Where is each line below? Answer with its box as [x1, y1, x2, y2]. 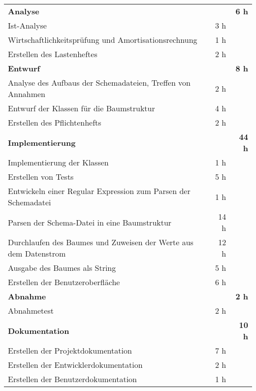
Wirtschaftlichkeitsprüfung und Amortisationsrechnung [8, 34, 197, 45]
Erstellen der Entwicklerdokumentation [8, 359, 143, 370]
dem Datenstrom [8, 248, 66, 259]
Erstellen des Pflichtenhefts [8, 117, 101, 128]
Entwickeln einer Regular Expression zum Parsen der [8, 185, 191, 196]
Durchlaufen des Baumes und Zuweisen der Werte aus [8, 236, 193, 248]
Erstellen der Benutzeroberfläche [8, 276, 120, 288]
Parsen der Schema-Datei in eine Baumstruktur [8, 216, 172, 228]
